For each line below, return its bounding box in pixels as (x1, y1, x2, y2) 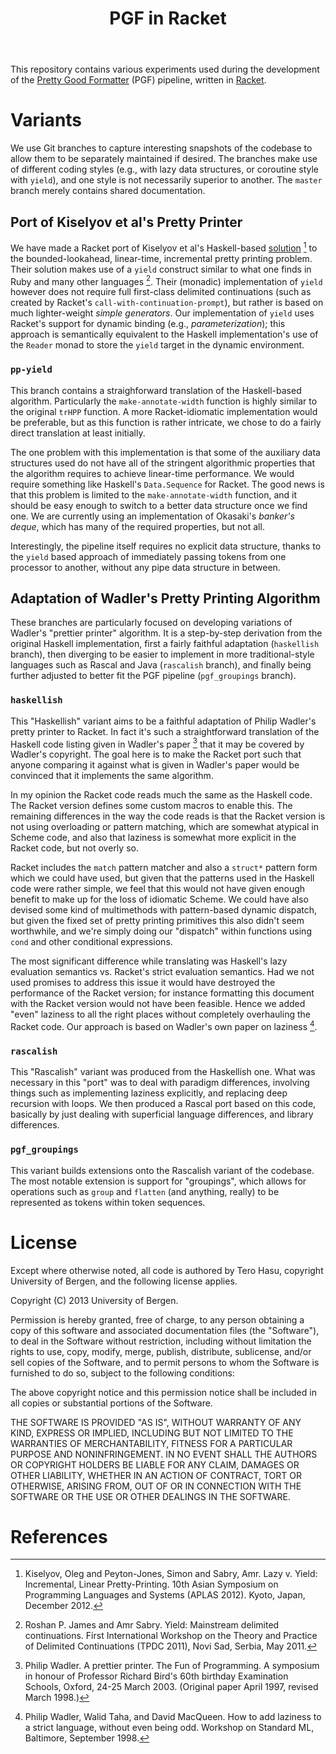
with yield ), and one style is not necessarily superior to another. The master (10, 174, 323, 186)
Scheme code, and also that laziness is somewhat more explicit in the (10, 832, 297, 844)
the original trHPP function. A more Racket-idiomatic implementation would (10, 405, 318, 417)
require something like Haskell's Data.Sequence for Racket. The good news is (10, 478, 325, 490)
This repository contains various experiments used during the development (10, 63, 320, 76)
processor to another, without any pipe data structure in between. (10, 561, 281, 573)
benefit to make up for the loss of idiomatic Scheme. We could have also (10, 893, 309, 906)
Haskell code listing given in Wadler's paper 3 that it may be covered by (10, 736, 305, 750)
